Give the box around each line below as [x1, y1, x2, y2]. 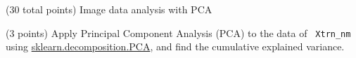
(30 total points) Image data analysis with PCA [6, 2, 212, 16]
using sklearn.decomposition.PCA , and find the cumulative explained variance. [6, 39, 345, 54]
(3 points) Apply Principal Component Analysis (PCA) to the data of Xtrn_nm [6, 25, 351, 40]
